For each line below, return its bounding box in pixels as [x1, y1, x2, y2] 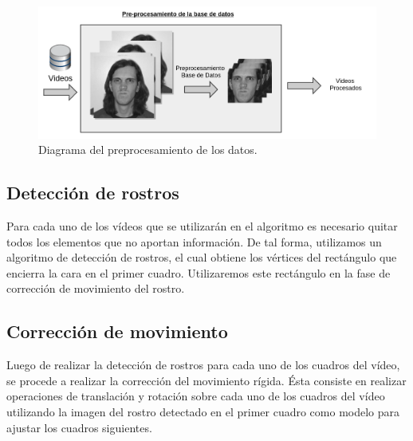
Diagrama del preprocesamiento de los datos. [38, 141, 258, 158]
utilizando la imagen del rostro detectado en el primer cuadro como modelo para [6, 403, 400, 419]
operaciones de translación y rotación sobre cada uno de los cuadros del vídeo [6, 388, 385, 404]
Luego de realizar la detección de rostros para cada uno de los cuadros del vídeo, [6, 356, 400, 373]
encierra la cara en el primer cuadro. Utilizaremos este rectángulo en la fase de [6, 264, 391, 281]
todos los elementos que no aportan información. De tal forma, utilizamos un [6, 233, 382, 250]
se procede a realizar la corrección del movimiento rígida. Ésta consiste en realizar [6, 372, 407, 388]
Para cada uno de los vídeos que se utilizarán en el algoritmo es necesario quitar [6, 217, 398, 234]
